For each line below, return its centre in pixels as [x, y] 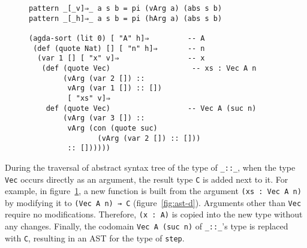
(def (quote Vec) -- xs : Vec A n [149, 68]
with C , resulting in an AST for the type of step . [95, 238]
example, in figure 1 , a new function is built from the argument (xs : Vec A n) [153, 191]
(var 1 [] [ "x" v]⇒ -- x [121, 58]
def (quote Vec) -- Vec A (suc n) [151, 108]
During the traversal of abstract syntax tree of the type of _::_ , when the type [150, 167]
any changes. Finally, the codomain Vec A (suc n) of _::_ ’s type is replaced [147, 226]
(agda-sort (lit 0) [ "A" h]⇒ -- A [117, 38]
